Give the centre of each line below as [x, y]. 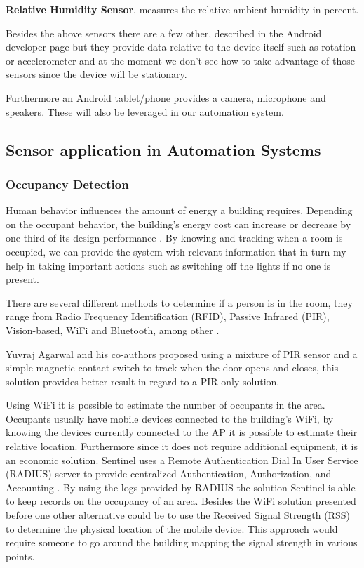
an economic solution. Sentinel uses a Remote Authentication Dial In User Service [182, 460]
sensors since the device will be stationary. [96, 74]
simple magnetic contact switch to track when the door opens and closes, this [172, 368]
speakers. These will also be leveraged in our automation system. [145, 111]
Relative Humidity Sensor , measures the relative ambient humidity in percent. [182, 9]
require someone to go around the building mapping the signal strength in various [182, 542]
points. [20, 556]
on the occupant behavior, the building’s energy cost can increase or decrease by [178, 224]
